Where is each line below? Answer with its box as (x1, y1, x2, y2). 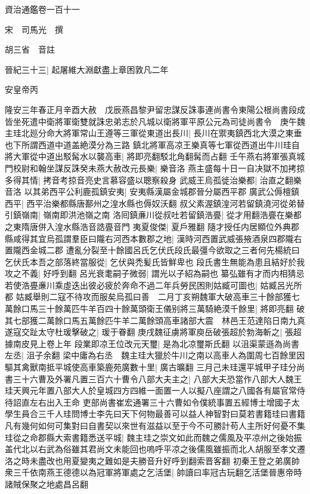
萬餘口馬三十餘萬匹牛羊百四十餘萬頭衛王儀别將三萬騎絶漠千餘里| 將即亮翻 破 (5, 302, 305, 315)
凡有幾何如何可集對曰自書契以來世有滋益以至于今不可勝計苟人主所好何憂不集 (5, 419, 305, 431)
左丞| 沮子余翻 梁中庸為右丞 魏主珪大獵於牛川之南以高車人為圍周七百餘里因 (5, 349, 305, 361)
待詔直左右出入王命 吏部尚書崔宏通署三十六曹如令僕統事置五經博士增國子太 (5, 395, 300, 408)
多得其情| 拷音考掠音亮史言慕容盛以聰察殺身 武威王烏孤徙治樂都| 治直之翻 (5, 173, 293, 186)
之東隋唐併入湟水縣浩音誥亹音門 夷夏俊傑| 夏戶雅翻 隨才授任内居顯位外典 (5, 220, 291, 232)
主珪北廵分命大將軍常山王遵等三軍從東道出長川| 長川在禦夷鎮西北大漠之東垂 (5, 127, 302, 139)
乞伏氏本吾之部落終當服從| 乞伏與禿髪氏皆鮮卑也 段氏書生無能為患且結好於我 (5, 255, 305, 268)
